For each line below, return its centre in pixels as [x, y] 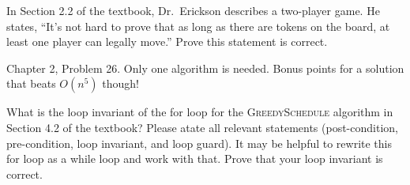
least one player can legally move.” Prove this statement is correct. [167, 42]
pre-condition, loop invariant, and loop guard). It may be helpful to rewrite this [199, 143]
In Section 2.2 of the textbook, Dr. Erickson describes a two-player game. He [193, 10]
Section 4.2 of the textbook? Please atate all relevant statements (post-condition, [202, 127]
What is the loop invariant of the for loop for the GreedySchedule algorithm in [200, 112]
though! [120, 83]
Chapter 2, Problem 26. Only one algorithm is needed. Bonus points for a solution [205, 68]
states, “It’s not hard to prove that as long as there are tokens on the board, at [198, 26]
